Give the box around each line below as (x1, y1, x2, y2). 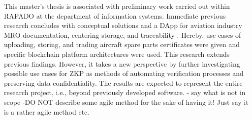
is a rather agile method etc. (4, 106, 90, 117)
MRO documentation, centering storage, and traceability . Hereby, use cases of (4, 29, 241, 40)
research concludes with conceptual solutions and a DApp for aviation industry (4, 20, 242, 30)
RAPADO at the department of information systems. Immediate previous (4, 10, 226, 21)
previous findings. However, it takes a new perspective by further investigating (4, 58, 240, 69)
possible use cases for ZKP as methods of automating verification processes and (4, 68, 244, 78)
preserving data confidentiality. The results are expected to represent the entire (4, 77, 243, 88)
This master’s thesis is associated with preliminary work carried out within (4, 1, 230, 11)
